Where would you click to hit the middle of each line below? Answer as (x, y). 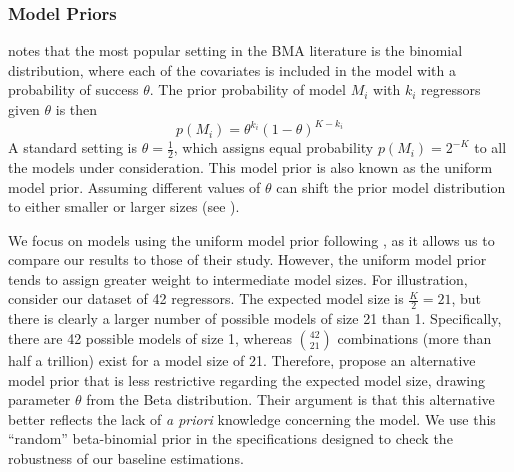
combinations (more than (414, 337)
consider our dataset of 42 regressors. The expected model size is (206, 298)
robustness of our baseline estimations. (126, 457)
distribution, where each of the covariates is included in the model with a (232, 69)
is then (76, 109)
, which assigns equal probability (273, 147)
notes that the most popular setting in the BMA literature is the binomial (235, 50)
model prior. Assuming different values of (134, 186)
